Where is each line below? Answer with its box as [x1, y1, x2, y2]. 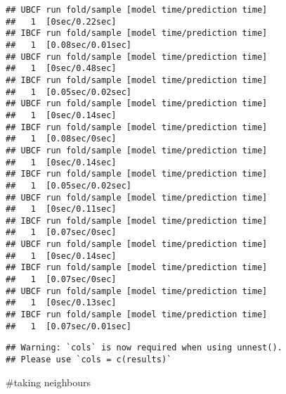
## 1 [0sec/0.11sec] [6, 204, 117, 215]
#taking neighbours [6, 374, 91, 389]
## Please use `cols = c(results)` [6, 355, 172, 365]
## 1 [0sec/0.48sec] [6, 63, 117, 74]
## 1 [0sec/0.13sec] [6, 298, 117, 308]
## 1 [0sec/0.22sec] [6, 16, 117, 27]
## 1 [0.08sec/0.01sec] [6, 39, 131, 50]
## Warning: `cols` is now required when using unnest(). [6, 343, 282, 353]
